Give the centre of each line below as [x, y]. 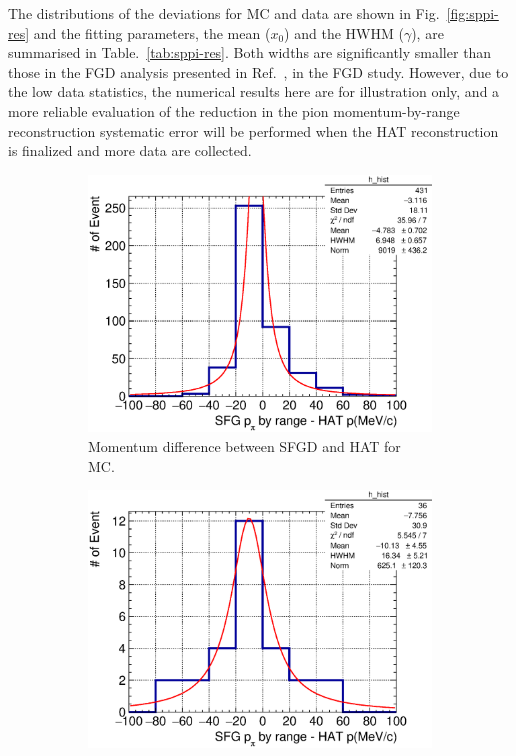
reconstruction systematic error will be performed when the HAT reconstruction [253, 130]
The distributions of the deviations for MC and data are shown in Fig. [224, 13]
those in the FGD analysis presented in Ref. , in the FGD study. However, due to [258, 71]
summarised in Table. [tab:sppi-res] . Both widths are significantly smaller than [250, 52]
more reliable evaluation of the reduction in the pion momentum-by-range [234, 110]
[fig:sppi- [472, 13]
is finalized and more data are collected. [130, 150]
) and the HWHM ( [344, 32]
